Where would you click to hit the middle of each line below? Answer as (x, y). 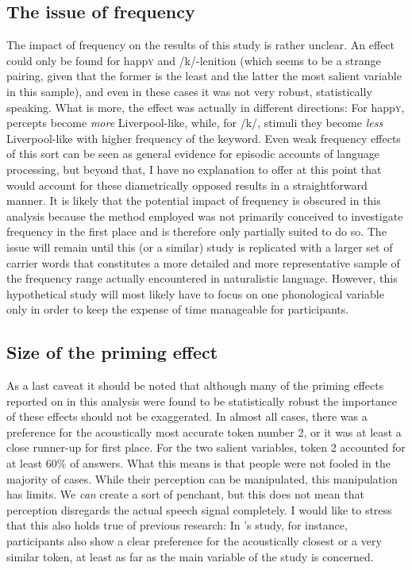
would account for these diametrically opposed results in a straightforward (187, 185)
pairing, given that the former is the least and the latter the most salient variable (204, 76)
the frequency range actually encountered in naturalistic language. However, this (202, 278)
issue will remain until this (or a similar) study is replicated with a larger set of (200, 246)
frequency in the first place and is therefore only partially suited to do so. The (196, 231)
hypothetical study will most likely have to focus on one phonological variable (195, 293)
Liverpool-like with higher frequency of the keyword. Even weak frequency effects (204, 138)
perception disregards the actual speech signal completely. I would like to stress (199, 509)
